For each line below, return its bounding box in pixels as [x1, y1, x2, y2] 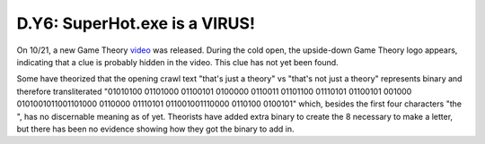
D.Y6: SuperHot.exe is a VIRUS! [16, 13, 256, 33]
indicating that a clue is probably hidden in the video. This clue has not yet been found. [16, 56, 339, 67]
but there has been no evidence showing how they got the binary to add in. [16, 123, 295, 134]
